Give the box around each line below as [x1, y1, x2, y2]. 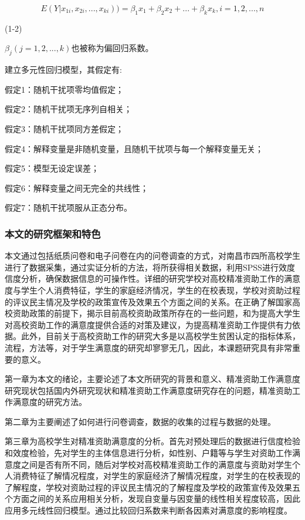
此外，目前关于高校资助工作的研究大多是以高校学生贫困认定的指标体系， [21, 330, 300, 342]
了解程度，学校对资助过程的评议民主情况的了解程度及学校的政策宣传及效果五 [5, 481, 300, 493]
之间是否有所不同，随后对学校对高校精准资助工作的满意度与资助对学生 [21, 458, 292, 470]
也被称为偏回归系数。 [71, 42, 154, 54]
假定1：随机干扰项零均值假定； [5, 83, 124, 95]
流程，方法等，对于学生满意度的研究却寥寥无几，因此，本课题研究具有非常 [5, 341, 292, 353]
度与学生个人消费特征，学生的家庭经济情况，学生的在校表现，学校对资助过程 [5, 283, 300, 296]
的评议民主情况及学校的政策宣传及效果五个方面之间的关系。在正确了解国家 [5, 295, 292, 308]
